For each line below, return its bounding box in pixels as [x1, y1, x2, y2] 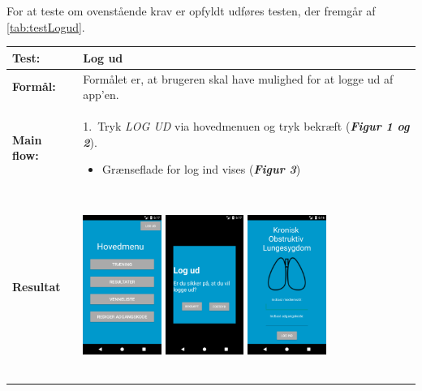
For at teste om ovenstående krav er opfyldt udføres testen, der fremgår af [6, 2, 376, 19]
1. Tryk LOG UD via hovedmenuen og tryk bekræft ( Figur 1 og [83, 117, 410, 134]
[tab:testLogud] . [6, 18, 85, 35]
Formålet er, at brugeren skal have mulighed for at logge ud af [83, 70, 394, 87]
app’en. [83, 86, 119, 103]
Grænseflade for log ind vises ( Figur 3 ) [102, 161, 301, 178]
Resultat [12, 277, 61, 294]
